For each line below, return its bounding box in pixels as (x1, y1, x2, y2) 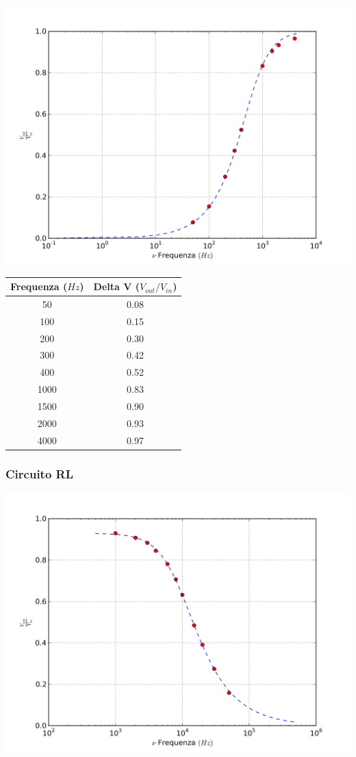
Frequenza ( (10, 279, 68, 294)
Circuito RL (5, 465, 74, 482)
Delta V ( (93, 279, 140, 294)
